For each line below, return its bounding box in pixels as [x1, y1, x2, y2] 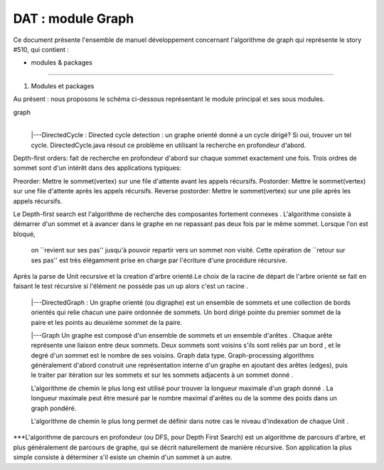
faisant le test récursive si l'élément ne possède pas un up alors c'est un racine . [13, 282, 249, 291]
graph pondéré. [31, 404, 77, 412]
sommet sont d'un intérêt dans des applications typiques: [13, 164, 181, 172]
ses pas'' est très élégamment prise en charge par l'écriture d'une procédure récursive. [31, 256, 288, 265]
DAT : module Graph [13, 11, 134, 26]
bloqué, [13, 230, 36, 238]
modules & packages [31, 58, 92, 67]
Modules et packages [31, 82, 95, 90]
